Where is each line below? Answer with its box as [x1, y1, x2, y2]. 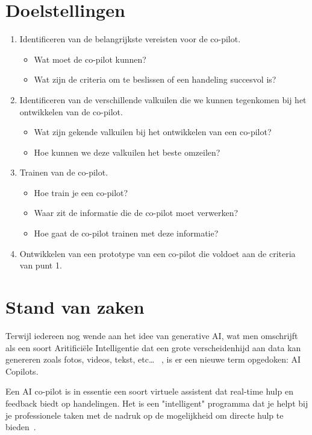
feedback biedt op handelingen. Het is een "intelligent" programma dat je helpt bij [5, 396, 308, 409]
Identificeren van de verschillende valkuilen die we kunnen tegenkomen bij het [19, 93, 307, 106]
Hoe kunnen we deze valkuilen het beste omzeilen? [34, 145, 220, 158]
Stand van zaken [5, 294, 145, 319]
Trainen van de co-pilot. [19, 166, 108, 179]
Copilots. [5, 364, 39, 377]
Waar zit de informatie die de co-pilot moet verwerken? [34, 206, 239, 219]
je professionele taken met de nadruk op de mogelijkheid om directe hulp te [5, 408, 284, 421]
